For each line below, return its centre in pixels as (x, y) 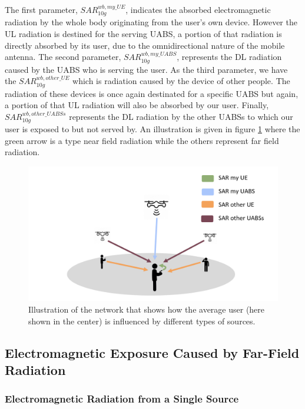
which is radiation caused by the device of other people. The (181, 81)
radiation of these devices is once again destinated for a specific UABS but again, (152, 93)
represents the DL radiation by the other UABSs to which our (181, 116)
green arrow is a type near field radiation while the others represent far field (142, 140)
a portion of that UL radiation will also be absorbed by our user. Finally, (137, 105)
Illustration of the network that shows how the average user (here (147, 309)
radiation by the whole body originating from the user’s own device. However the (151, 22)
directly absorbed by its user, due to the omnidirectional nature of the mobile (145, 45)
